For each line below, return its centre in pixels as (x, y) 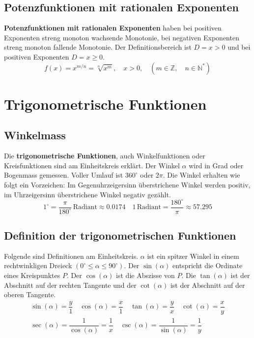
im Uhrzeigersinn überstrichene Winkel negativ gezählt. (87, 194)
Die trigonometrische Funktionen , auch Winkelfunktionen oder (105, 156)
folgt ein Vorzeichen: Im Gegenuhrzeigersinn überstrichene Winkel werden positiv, (127, 184)
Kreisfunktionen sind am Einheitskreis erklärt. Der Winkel (92, 165)
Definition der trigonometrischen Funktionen (120, 235)
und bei (239, 47)
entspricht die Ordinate (208, 265)
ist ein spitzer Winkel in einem (193, 256)
